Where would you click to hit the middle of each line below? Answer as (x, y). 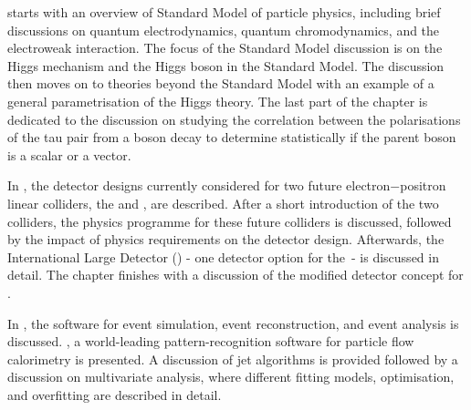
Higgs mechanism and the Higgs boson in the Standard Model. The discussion (226, 65)
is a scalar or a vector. (69, 154)
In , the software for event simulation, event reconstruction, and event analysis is (233, 323)
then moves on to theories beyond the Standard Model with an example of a (221, 83)
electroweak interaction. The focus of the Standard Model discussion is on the (225, 48)
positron (423, 185)
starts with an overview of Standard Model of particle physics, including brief (224, 12)
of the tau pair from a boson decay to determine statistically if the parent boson (232, 137)
